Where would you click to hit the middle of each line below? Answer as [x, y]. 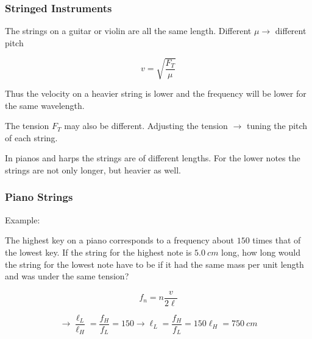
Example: [23, 219]
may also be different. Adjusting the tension [146, 126]
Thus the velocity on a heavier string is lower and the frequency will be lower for [156, 93]
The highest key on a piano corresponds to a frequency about [120, 240]
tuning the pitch [277, 126]
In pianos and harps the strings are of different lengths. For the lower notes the [153, 158]
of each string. [31, 137]
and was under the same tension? [67, 276]
